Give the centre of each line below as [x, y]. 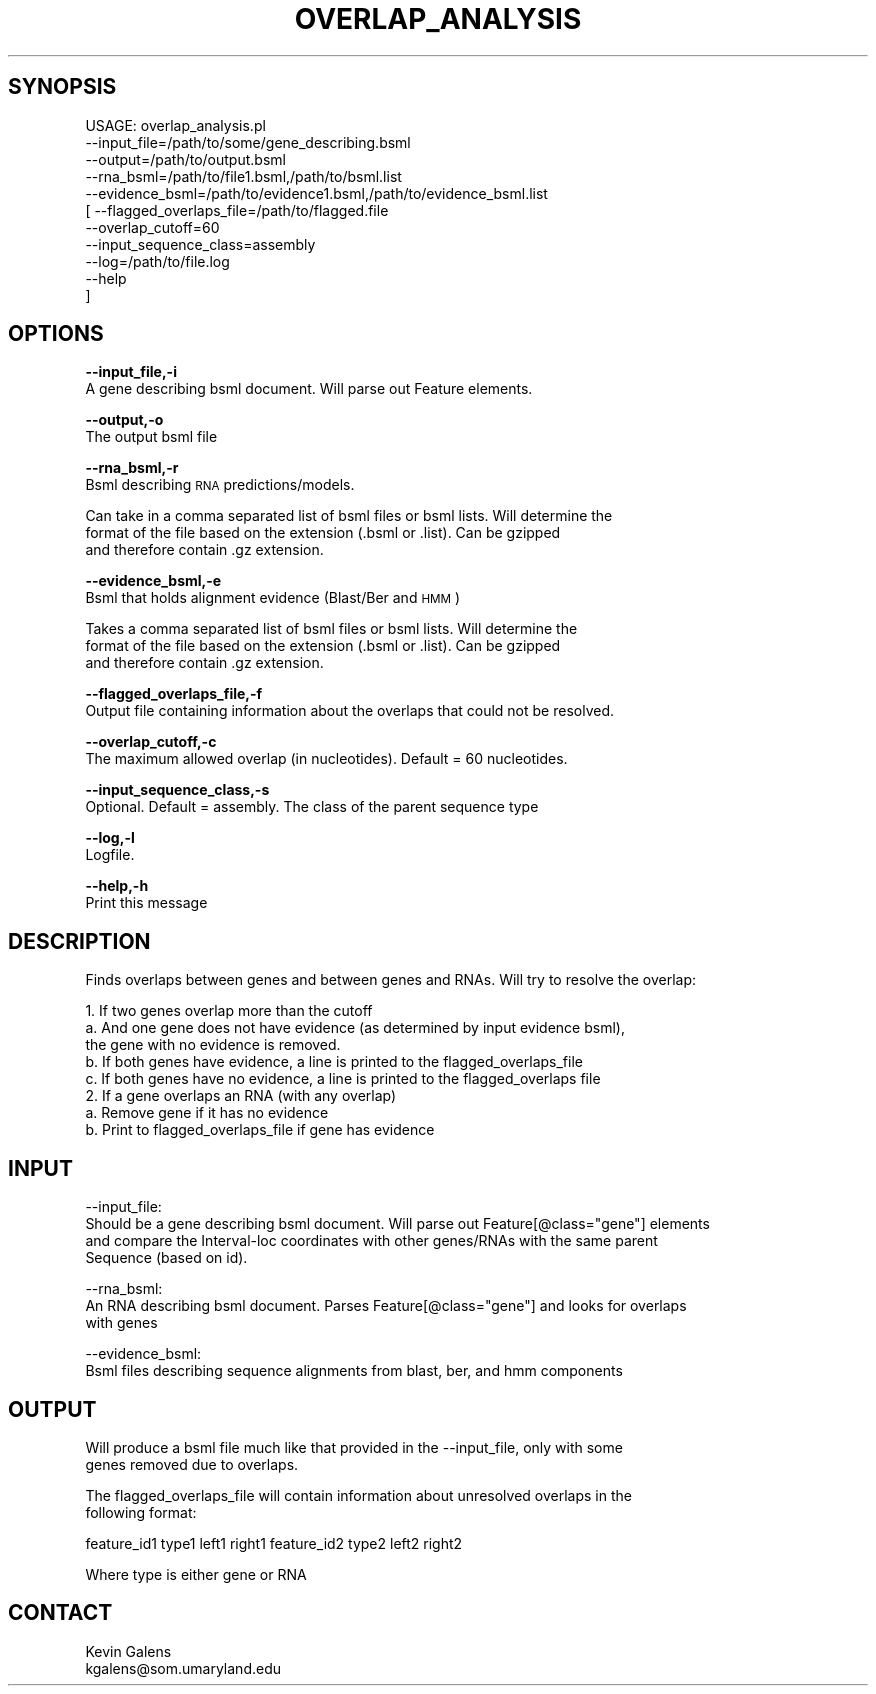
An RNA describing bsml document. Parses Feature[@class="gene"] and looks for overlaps [386, 1306]
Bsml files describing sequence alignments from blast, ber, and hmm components [354, 1371]
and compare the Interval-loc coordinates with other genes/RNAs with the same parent [371, 1241]
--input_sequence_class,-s [177, 790]
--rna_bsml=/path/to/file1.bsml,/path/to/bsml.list [243, 176]
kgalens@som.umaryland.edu [183, 1668]
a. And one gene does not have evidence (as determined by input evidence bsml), [355, 1028]
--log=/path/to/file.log [157, 261]
